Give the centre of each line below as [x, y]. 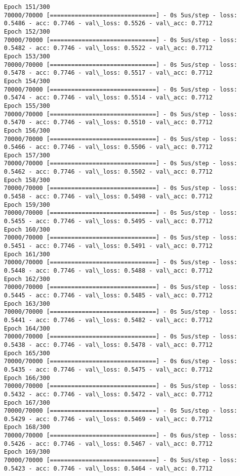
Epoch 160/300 [27, 229]
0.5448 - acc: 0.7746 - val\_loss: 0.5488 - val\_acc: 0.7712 [108, 271]
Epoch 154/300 [27, 81]
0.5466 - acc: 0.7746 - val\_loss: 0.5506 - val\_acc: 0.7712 [108, 147]
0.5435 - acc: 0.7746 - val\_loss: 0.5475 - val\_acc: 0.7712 [108, 369]
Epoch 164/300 [27, 328]
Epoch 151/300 [27, 7]
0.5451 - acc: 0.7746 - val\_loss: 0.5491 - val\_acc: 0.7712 [108, 246]
